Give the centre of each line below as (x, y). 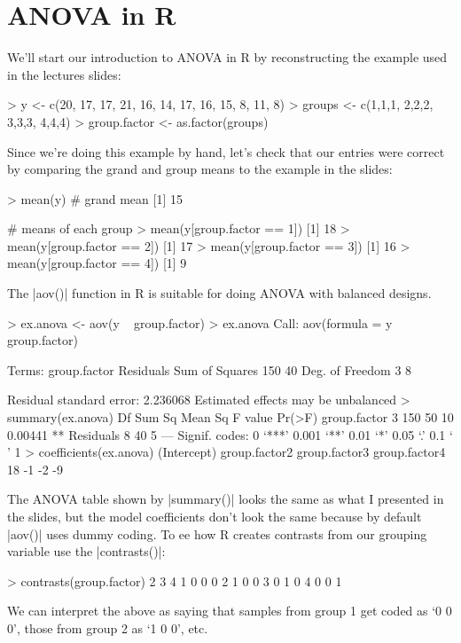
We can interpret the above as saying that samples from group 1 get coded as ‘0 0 (230, 611)
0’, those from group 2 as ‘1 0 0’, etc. (108, 627)
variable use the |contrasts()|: (86, 551)
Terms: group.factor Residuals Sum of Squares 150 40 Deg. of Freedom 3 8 (210, 369)
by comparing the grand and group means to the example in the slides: (200, 169)
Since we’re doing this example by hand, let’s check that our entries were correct (226, 151)
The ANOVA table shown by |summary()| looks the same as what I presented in (226, 499)
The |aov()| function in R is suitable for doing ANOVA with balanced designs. (219, 293)
